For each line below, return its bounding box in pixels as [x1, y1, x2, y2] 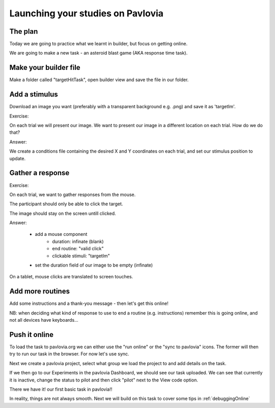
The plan [9, 27, 38, 36]
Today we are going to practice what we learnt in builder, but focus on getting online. [9, 41, 188, 47]
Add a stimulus [9, 90, 58, 99]
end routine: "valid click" [52, 246, 104, 252]
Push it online [9, 330, 53, 339]
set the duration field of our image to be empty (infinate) [35, 262, 153, 268]
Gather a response [9, 169, 70, 177]
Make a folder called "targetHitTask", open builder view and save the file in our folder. [9, 77, 189, 83]
